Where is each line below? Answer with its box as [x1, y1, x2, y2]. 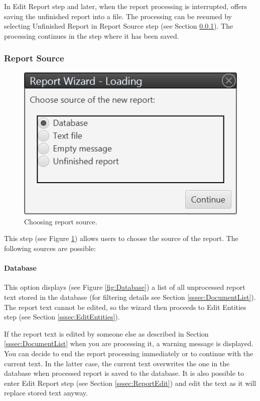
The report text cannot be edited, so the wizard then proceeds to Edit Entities [4, 301, 246, 312]
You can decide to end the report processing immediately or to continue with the [4, 348, 253, 358]
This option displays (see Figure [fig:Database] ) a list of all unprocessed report [4, 282, 245, 292]
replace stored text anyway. [4, 387, 88, 398]
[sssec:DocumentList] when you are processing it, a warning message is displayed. [4, 338, 253, 349]
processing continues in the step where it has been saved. [4, 30, 179, 41]
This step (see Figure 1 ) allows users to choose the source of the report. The [4, 233, 238, 244]
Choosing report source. [24, 216, 97, 226]
